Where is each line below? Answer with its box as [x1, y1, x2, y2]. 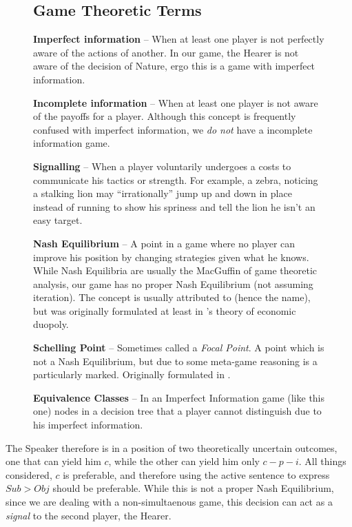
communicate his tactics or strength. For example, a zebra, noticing [33, 172, 318, 187]
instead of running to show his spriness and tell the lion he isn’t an [33, 199, 315, 214]
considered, [6, 467, 52, 482]
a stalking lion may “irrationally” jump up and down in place [33, 186, 292, 200]
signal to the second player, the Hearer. [6, 508, 172, 522]
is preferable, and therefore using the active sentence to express [63, 467, 330, 482]
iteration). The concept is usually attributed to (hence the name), [33, 290, 311, 304]
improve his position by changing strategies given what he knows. [33, 249, 309, 264]
